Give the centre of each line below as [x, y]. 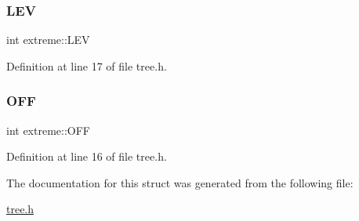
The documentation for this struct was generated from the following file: [180, 182]
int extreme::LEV [48, 40]
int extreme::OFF [48, 130]
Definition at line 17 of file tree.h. [87, 65]
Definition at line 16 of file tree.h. [87, 156]
